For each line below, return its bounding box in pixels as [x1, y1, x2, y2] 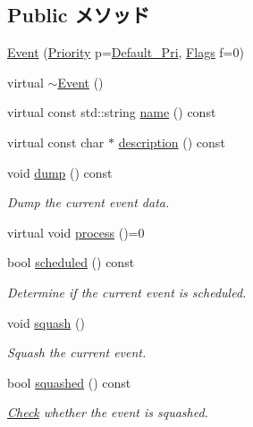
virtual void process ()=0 [7, 222, 145, 241]
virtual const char [7, 132, 105, 151]
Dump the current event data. [7, 193, 170, 212]
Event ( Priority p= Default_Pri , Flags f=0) [7, 43, 244, 62]
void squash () [7, 313, 85, 331]
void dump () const [7, 163, 113, 181]
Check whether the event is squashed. [7, 403, 208, 422]
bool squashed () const [7, 373, 131, 391]
